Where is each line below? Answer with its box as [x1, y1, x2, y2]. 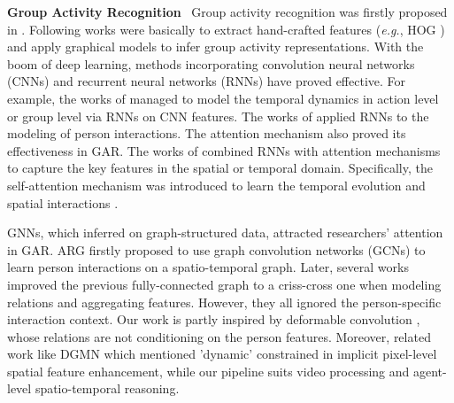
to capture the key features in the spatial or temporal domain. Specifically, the [7, 159, 433, 177]
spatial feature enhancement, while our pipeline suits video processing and [7, 361, 410, 380]
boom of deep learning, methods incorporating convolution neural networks [7, 54, 415, 73]
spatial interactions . [7, 193, 119, 212]
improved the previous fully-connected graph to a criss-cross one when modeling [7, 275, 442, 293]
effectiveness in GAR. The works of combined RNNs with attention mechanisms [7, 141, 441, 159]
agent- [413, 361, 447, 380]
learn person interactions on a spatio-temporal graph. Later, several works [7, 258, 409, 276]
